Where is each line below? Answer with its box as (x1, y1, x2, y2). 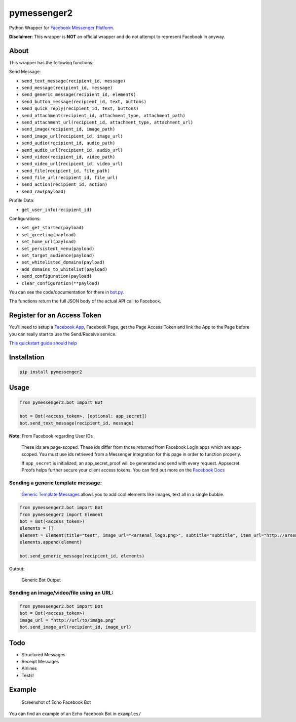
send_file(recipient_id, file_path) (21, 168, 111, 173)
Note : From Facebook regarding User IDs (9, 433, 93, 439)
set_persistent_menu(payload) (21, 246, 95, 252)
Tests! (21, 672, 34, 678)
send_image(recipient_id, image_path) (21, 127, 115, 132)
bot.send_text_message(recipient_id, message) (19, 420, 134, 426)
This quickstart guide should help (9, 340, 77, 346)
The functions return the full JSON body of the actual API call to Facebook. (9, 298, 161, 304)
